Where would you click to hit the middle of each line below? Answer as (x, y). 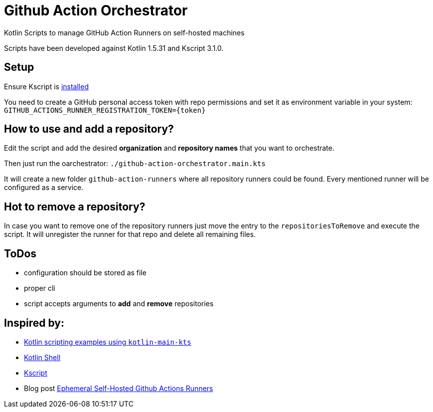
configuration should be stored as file (85, 273)
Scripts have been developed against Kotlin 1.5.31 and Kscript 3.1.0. (114, 48)
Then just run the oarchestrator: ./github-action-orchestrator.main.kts (135, 164)
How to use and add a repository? (89, 129)
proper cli (40, 288)
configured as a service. (44, 188)
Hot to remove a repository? (75, 206)
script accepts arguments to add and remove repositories (119, 304)
